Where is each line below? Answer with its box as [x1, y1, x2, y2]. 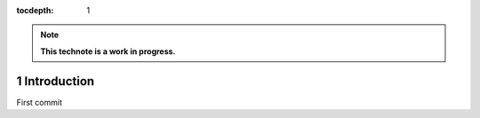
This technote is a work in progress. [40, 45, 176, 57]
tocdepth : [16, 5, 54, 15]
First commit [16, 97, 62, 107]
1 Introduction [16, 74, 95, 89]
